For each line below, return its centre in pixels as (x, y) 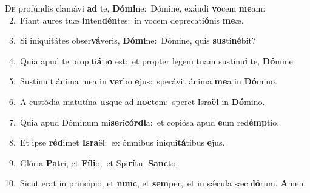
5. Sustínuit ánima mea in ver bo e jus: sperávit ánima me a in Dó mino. (143, 81)
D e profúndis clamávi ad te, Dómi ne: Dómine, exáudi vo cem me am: (135, 8)
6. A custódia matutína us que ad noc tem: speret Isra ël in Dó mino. (137, 101)
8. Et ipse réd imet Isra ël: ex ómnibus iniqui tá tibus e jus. (117, 142)
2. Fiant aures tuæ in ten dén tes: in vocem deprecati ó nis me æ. (126, 20)
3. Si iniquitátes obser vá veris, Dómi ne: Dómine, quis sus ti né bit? (132, 40)
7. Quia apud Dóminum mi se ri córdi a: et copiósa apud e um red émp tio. (144, 122)
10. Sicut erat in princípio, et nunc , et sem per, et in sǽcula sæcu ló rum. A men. (156, 183)
